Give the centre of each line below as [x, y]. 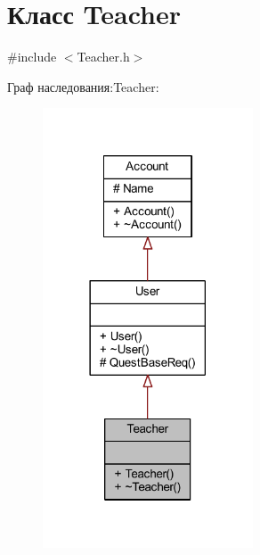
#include [32, 57]
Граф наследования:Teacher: [83, 86]
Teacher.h [103, 57]
